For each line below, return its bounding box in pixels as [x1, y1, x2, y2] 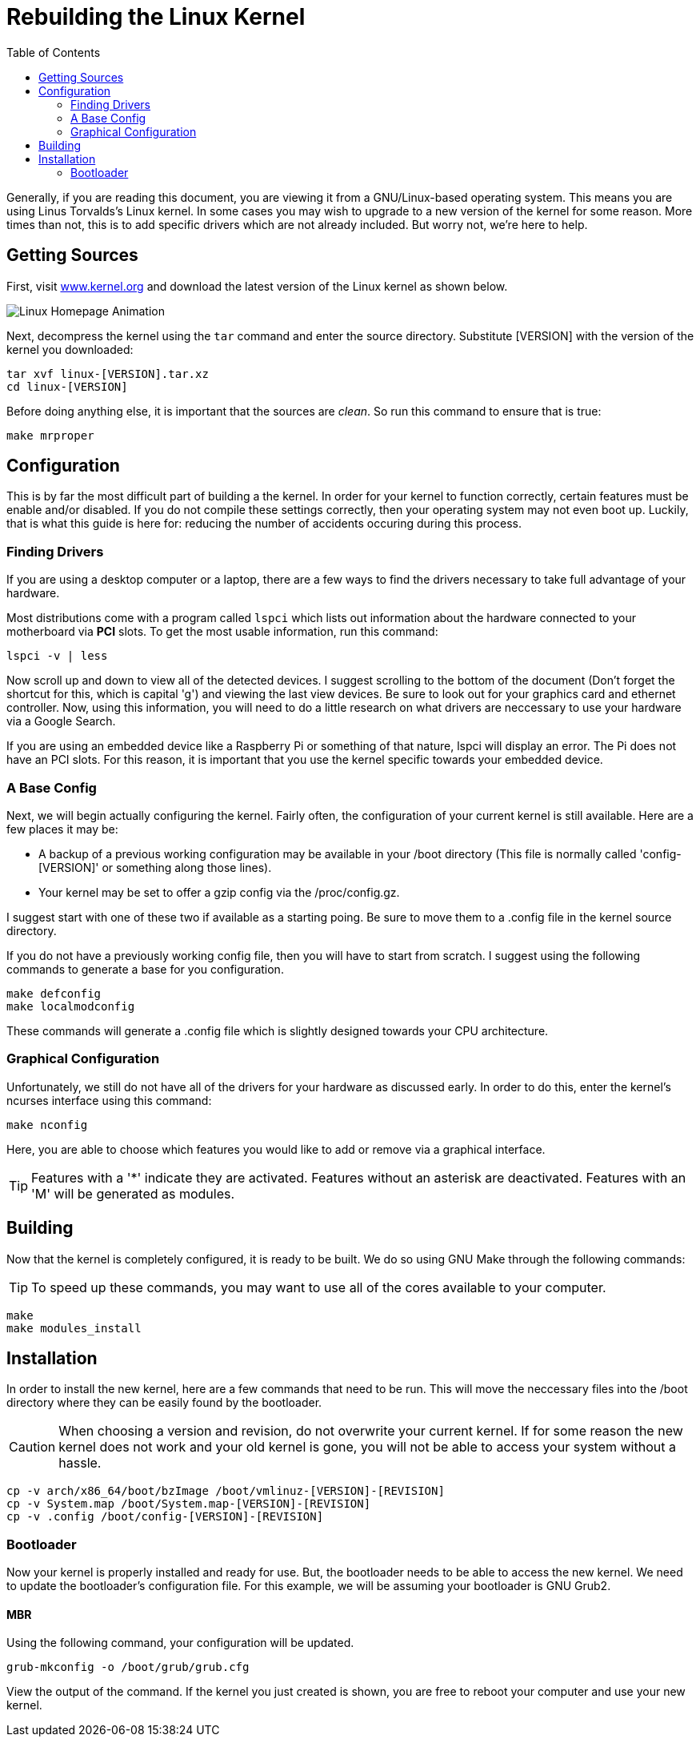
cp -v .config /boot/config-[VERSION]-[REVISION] [6, 1510, 324, 1524]
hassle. [58, 1455, 102, 1472]
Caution [9, 1439, 56, 1456]
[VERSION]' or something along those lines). [38, 860, 272, 874]
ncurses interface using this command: [6, 1093, 212, 1107]
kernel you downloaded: [6, 342, 134, 356]
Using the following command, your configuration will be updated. [6, 1636, 354, 1650]
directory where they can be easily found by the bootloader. [6, 1396, 322, 1410]
